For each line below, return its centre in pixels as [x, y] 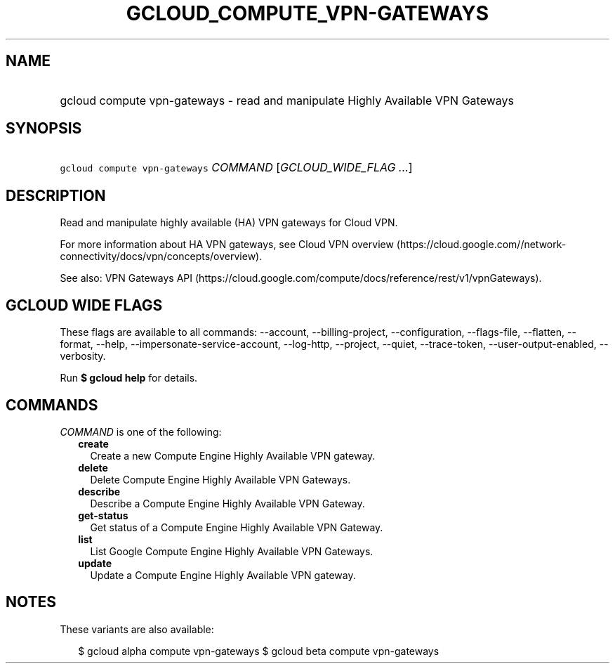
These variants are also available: [137, 629]
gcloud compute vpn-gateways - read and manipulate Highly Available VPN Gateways [287, 100]
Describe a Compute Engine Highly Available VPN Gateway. [227, 503]
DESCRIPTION [56, 195]
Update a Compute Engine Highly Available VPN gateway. [223, 575]
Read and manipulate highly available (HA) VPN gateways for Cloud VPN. [229, 223]
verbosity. [83, 356]
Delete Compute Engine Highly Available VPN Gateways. [220, 479]
